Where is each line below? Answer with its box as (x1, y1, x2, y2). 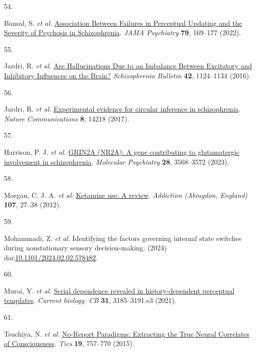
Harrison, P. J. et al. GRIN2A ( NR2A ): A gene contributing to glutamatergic (4, 146, 240, 157)
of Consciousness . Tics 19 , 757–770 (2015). (4, 338, 134, 349)
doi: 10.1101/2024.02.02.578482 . (4, 252, 98, 262)
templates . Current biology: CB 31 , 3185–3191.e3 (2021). (4, 295, 177, 305)
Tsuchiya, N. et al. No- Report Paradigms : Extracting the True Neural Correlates (4, 328, 250, 339)
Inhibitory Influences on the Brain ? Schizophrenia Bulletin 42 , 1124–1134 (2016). (4, 70, 251, 80)
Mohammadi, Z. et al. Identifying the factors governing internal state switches (4, 233, 242, 243)
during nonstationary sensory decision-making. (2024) (4, 242, 167, 253)
